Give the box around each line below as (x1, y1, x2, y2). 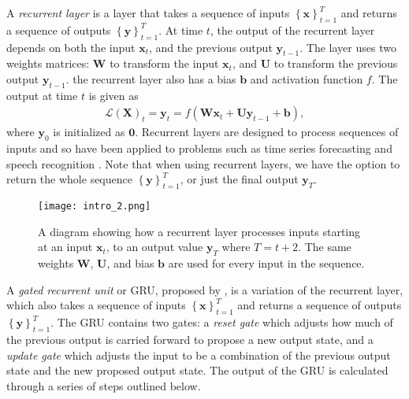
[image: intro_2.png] (38, 201, 151, 212)
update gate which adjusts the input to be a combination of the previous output (6, 346, 391, 363)
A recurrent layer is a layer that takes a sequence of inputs (6, 5, 290, 20)
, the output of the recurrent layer (210, 21, 375, 38)
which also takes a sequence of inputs (6, 297, 186, 313)
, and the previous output (148, 39, 273, 55)
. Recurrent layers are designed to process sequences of (135, 124, 399, 140)
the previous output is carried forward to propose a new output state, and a (6, 331, 374, 348)
